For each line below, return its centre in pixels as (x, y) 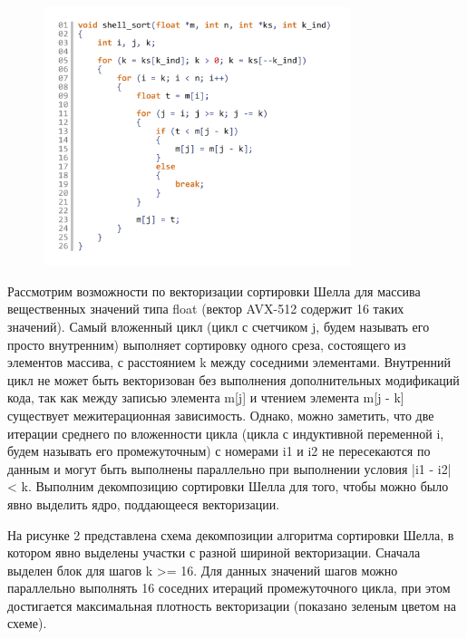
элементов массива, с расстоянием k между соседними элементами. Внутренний (229, 362)
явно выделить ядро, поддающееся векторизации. (144, 503)
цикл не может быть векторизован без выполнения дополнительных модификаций (233, 379)
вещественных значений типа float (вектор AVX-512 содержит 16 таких (206, 309)
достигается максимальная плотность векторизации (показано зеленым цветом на (232, 605)
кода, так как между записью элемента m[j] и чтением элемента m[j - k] (206, 397)
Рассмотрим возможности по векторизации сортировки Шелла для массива (214, 290)
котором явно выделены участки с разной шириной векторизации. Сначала (214, 552)
